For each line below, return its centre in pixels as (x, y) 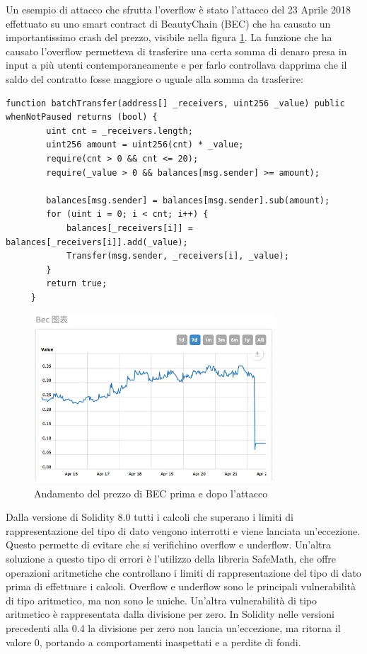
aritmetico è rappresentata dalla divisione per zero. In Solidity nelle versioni (170, 614)
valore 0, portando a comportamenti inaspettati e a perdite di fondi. (153, 642)
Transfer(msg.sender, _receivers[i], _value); (177, 256)
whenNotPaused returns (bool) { (82, 117)
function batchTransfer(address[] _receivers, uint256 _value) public (175, 103)
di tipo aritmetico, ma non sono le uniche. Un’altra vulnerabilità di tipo (162, 600)
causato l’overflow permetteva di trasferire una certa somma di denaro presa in (176, 51)
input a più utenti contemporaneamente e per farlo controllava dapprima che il (176, 65)
